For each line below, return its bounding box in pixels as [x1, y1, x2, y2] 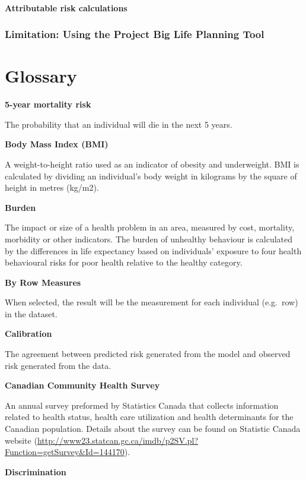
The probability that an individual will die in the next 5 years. [5, 118, 232, 130]
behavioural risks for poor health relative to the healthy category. [5, 256, 243, 269]
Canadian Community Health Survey [5, 379, 160, 391]
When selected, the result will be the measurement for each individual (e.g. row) [5, 296, 298, 308]
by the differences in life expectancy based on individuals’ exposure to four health [5, 244, 302, 257]
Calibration [5, 327, 52, 340]
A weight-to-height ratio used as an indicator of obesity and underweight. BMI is [5, 157, 299, 170]
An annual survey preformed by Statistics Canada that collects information [5, 399, 279, 411]
